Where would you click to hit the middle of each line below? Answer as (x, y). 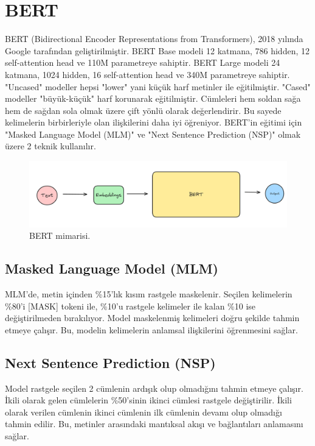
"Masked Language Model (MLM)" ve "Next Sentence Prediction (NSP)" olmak (153, 134)
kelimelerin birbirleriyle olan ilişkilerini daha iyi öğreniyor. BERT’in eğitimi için (154, 122)
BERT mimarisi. (60, 235)
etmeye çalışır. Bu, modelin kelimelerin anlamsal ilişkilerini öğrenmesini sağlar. (151, 329)
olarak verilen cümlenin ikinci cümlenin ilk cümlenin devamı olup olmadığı (144, 412)
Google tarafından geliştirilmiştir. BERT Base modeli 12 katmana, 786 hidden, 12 (157, 50)
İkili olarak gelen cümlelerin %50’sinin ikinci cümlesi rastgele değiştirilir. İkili (148, 400)
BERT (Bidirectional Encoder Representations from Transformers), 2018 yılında (154, 39)
